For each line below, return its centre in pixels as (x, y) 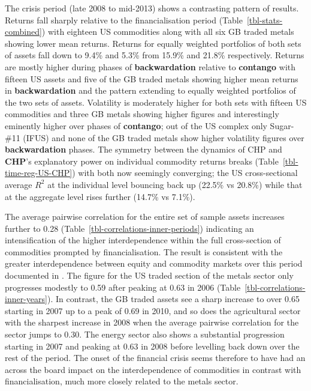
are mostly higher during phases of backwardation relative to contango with (150, 66)
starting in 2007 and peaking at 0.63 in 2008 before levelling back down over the (152, 346)
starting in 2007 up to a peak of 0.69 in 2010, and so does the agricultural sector (153, 310)
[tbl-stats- (265, 20)
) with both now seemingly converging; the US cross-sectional (185, 173)
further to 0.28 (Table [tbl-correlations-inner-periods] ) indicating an (129, 228)
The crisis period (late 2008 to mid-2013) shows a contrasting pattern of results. (152, 8)
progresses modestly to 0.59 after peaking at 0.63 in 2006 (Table (123, 287)
